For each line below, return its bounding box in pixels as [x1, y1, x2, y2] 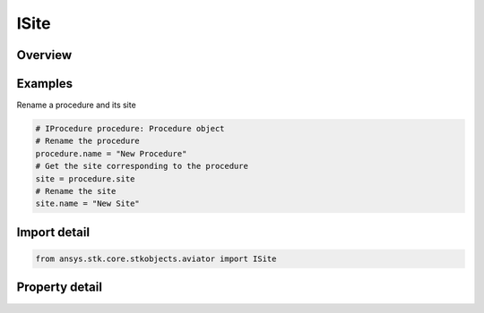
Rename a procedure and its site [16, 99, 136, 111]
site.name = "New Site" [35, 199, 141, 209]
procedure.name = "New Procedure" [35, 148, 187, 158]
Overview [16, 47, 73, 63]
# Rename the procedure [35, 136, 141, 147]
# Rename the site [35, 186, 117, 197]
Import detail [16, 224, 90, 240]
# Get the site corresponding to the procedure [35, 161, 248, 172]
